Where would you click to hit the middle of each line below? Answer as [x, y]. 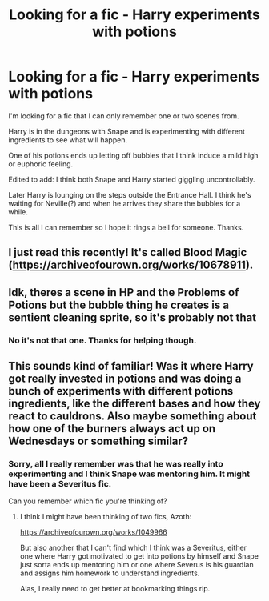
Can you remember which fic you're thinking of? [88, 501]
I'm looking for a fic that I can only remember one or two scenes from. [124, 116]
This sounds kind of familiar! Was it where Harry [131, 366]
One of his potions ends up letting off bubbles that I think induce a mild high [133, 155]
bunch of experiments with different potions [121, 391]
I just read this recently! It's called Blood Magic [128, 252]
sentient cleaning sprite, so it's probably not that [132, 317]
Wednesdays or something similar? [98, 441]
